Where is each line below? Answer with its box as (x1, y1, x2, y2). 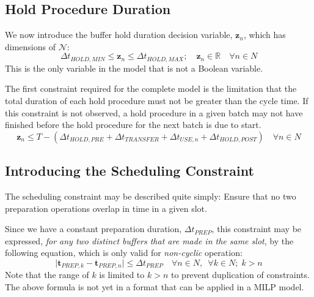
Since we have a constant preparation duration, (5, 222, 182, 235)
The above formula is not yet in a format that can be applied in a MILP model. (5, 280, 304, 293)
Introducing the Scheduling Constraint (5, 161, 254, 180)
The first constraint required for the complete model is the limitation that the (5, 82, 297, 95)
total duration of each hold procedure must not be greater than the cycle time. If (5, 94, 309, 107)
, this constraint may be (211, 222, 302, 235)
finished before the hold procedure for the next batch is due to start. (5, 118, 261, 131)
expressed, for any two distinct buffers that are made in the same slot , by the (5, 234, 294, 247)
